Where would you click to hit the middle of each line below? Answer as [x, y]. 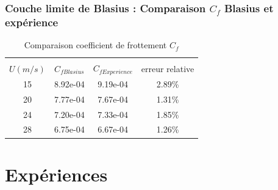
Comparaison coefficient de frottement [95, 45]
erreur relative [168, 68]
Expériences [56, 174]
